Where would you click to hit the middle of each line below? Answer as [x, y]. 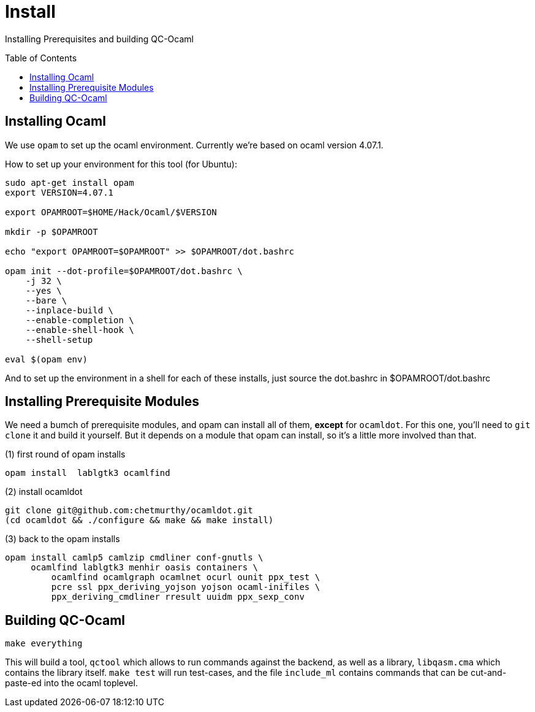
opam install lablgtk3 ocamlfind [88, 473]
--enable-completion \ [80, 320]
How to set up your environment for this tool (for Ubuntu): [121, 164]
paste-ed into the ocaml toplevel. [71, 683]
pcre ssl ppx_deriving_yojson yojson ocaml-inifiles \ [186, 587]
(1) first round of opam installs [65, 454]
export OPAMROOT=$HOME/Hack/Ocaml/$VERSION [111, 212]
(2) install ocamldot [44, 492]
